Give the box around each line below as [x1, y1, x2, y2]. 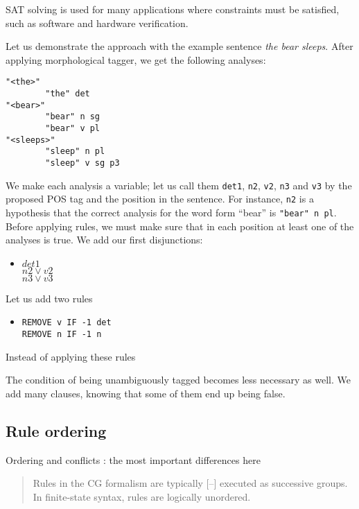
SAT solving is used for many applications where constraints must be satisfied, [6, 2, 340, 16]
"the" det [45, 89, 90, 99]
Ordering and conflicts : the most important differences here [6, 452, 261, 467]
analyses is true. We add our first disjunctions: [6, 232, 203, 247]
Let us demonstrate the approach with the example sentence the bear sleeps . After [6, 39, 353, 53]
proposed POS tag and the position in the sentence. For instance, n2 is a [6, 191, 314, 206]
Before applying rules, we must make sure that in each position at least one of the [6, 218, 354, 233]
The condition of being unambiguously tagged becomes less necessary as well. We [6, 372, 351, 387]
